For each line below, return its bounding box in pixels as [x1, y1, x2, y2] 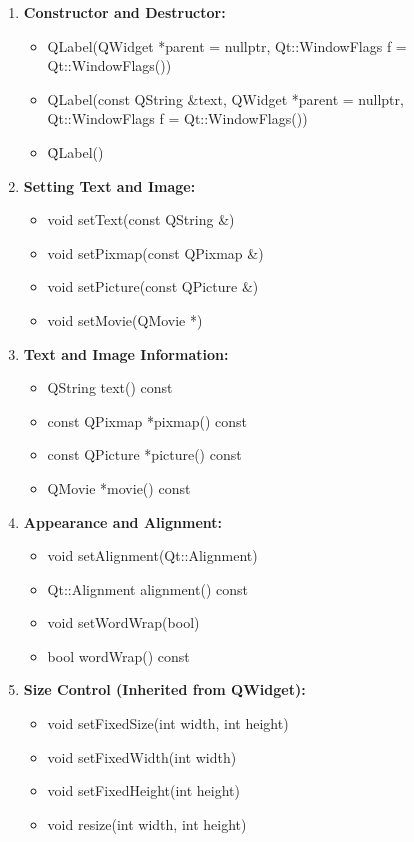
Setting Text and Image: [23, 175, 196, 196]
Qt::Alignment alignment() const [47, 578, 248, 599]
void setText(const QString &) [47, 209, 235, 230]
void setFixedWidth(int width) [47, 746, 237, 767]
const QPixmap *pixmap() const [47, 410, 248, 431]
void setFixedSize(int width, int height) [47, 713, 289, 734]
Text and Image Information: [23, 343, 229, 364]
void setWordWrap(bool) [47, 612, 200, 633]
